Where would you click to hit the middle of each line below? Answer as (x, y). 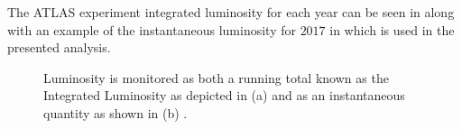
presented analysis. (59, 47)
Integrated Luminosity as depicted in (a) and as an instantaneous (224, 95)
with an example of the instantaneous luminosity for (152, 29)
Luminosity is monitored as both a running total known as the (216, 77)
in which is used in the (392, 29)
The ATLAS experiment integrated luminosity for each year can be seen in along (231, 12)
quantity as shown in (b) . (115, 112)
